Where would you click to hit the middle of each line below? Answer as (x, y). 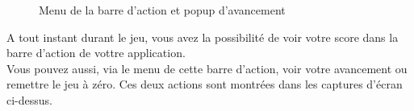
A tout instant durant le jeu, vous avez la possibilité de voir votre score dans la (203, 37)
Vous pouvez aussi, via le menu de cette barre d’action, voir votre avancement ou (207, 68)
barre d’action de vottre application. (96, 53)
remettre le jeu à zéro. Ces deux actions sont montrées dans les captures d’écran (205, 84)
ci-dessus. (29, 99)
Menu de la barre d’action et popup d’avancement (162, 10)
